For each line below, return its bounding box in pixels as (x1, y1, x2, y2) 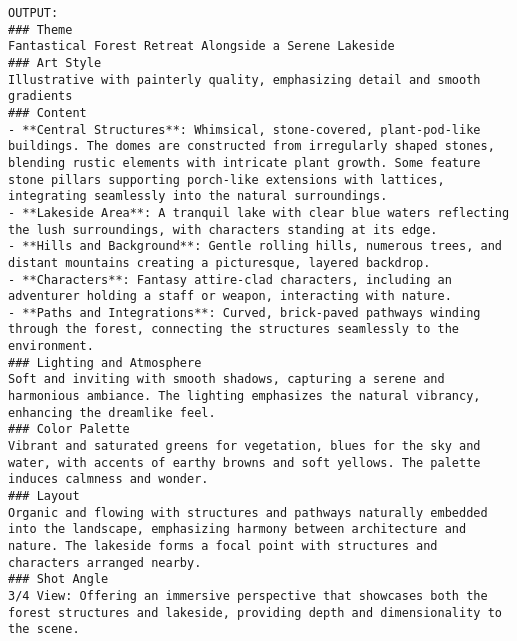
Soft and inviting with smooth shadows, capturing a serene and (8, 372, 445, 387)
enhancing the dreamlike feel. (8, 405, 216, 420)
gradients (8, 89, 73, 104)
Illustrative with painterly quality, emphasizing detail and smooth (8, 72, 481, 87)
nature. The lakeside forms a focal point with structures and (8, 539, 438, 553)
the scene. (8, 622, 80, 637)
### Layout (8, 489, 80, 504)
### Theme (8, 22, 73, 37)
